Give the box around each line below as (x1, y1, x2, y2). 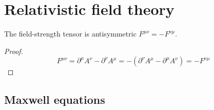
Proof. (4, 45, 23, 56)
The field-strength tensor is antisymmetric (4, 28, 137, 39)
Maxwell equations (4, 91, 105, 107)
